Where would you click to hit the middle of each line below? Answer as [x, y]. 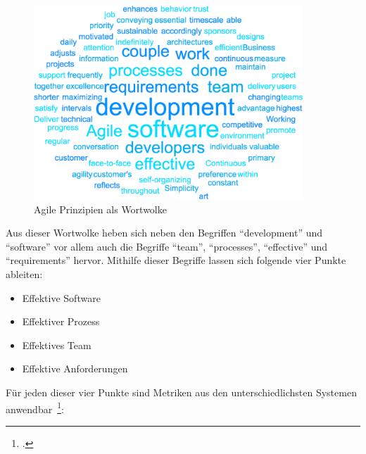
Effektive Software [61, 297]
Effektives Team [57, 345]
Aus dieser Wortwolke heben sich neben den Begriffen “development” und [164, 233]
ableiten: [24, 273]
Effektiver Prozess [61, 321]
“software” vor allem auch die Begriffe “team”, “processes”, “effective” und [167, 246]
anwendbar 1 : [35, 408]
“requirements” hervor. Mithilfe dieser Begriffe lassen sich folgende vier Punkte [176, 260]
